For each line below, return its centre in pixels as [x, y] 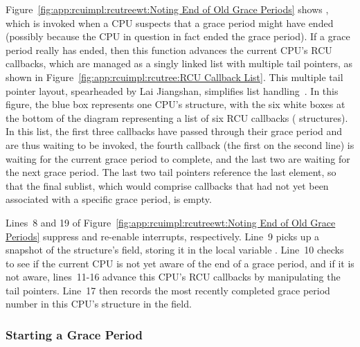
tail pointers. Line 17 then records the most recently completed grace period [168, 290]
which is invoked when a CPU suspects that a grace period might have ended [170, 23]
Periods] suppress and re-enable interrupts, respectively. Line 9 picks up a [163, 236]
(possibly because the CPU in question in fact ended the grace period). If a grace [178, 36]
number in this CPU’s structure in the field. [99, 304]
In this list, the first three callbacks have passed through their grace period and [174, 131]
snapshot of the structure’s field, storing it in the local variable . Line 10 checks [175, 250]
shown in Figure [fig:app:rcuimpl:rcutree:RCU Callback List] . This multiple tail [174, 77]
